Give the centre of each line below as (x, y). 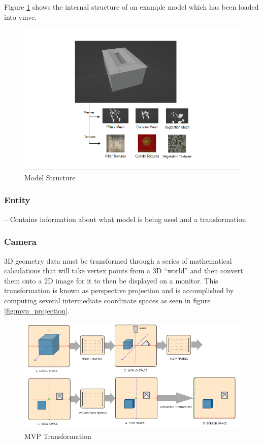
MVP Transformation (58, 436)
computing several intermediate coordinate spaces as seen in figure (107, 300)
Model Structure (50, 177)
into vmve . (21, 17)
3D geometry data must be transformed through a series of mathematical (118, 260)
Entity (17, 200)
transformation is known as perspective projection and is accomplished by (119, 290)
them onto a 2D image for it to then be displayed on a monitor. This (111, 280)
